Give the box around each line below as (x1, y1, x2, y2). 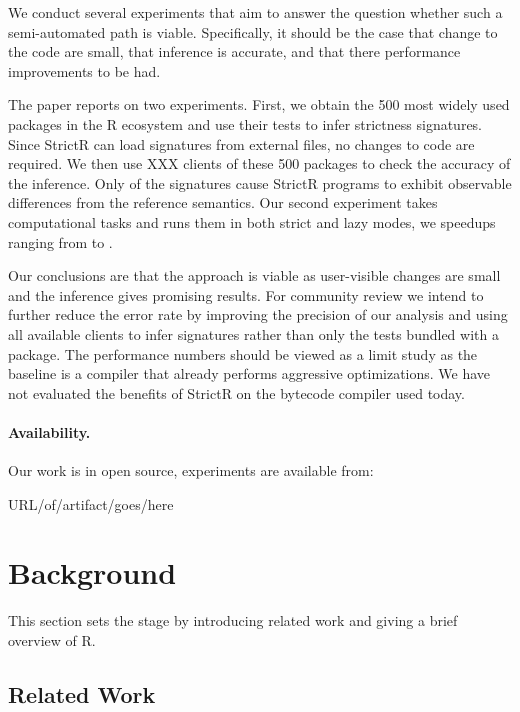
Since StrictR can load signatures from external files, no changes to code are (8, 133, 475, 154)
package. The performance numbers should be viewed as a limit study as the (8, 343, 478, 364)
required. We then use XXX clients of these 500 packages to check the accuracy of (8, 153, 511, 174)
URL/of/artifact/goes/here (8, 493, 174, 514)
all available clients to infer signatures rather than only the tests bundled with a (8, 323, 499, 344)
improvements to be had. (8, 60, 161, 81)
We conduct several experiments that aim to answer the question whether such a (8, 2, 503, 22)
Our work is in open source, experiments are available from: (8, 460, 374, 481)
